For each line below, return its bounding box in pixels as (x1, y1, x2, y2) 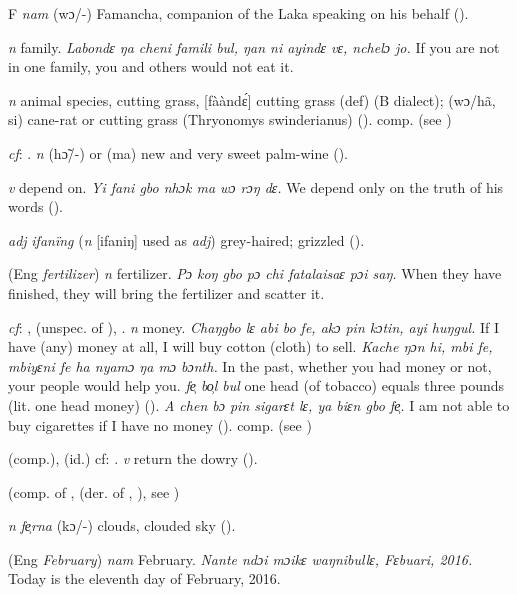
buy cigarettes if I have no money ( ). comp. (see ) (8, 414, 312, 435)
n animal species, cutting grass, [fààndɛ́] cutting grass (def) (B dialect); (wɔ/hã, (8, 89, 496, 110)
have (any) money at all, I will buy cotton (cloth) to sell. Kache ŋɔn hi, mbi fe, (8, 336, 493, 357)
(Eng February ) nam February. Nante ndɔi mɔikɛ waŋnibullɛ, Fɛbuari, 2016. (8, 548, 473, 569)
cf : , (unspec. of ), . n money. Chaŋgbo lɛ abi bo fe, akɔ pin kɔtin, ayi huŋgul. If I (8, 316, 500, 337)
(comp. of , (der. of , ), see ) (8, 481, 180, 502)
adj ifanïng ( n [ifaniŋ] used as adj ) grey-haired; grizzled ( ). (8, 229, 365, 250)
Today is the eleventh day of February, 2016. (8, 568, 281, 589)
